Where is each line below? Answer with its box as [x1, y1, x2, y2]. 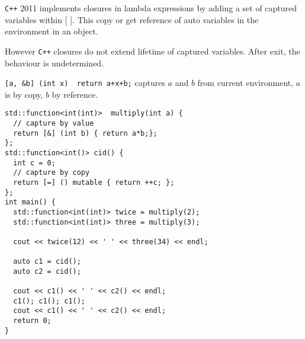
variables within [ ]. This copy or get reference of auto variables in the [5, 13, 259, 25]
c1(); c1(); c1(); [13, 296, 86, 305]
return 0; [13, 316, 52, 325]
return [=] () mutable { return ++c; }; [13, 178, 175, 187]
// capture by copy [13, 168, 90, 177]
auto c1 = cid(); [13, 257, 81, 266]
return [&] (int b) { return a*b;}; [13, 129, 158, 137]
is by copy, [5, 88, 43, 100]
